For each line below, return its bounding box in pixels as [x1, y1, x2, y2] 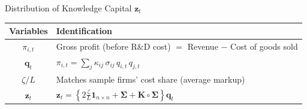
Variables [9, 25, 48, 37]
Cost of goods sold [230, 40, 298, 53]
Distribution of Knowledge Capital [5, 2, 132, 14]
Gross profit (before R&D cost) [56, 40, 171, 53]
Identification [56, 25, 113, 37]
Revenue [187, 40, 218, 53]
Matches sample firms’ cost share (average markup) [56, 72, 245, 85]
